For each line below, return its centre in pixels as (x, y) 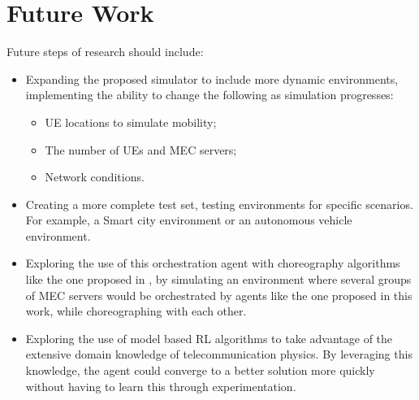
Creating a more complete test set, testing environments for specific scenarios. (219, 204)
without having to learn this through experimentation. (161, 386)
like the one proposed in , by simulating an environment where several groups (218, 279)
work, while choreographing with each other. (136, 311)
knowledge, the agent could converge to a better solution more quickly (200, 370)
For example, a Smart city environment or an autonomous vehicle (189, 220)
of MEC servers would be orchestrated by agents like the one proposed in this (219, 295)
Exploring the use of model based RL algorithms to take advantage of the (209, 338)
